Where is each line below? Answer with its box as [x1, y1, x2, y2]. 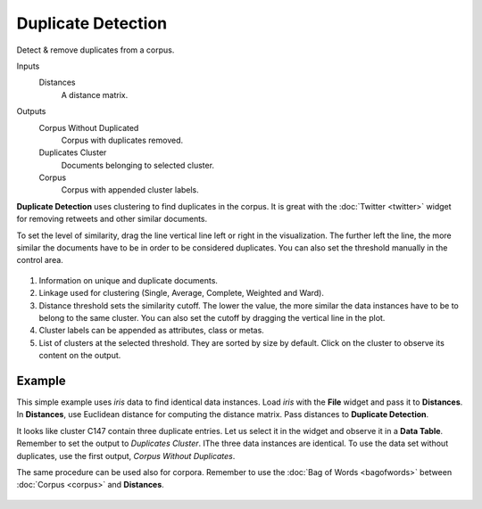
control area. [16, 255, 64, 266]
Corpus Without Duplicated [38, 122, 139, 133]
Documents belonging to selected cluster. [61, 160, 214, 170]
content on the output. [38, 350, 121, 361]
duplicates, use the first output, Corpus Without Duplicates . [16, 450, 236, 461]
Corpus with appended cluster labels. [61, 185, 200, 195]
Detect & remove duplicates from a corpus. [16, 45, 175, 55]
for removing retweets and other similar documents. [16, 214, 208, 225]
